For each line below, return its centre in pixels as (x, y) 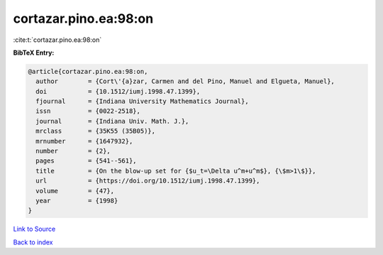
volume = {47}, (75, 191)
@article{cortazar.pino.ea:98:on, (88, 71)
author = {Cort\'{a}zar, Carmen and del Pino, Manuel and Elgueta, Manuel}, (185, 81)
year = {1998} (77, 201)
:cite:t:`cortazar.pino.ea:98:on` (57, 40)
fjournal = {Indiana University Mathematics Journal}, (142, 102)
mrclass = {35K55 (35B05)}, (96, 131)
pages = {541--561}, (87, 161)
